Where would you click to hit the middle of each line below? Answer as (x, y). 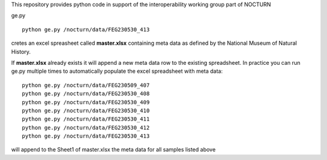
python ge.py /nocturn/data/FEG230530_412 (86, 128)
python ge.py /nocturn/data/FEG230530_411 (86, 119)
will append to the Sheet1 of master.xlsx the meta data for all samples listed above (114, 150)
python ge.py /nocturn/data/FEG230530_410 (86, 110)
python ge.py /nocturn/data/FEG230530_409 (86, 102)
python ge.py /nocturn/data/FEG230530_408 (86, 94)
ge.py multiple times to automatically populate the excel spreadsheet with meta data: (117, 71)
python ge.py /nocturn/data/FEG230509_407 (86, 85)
